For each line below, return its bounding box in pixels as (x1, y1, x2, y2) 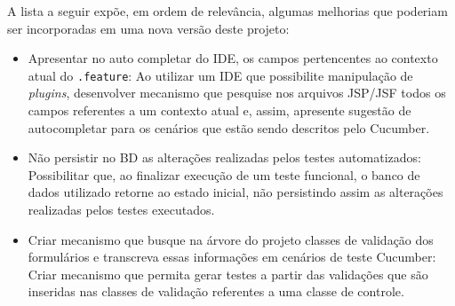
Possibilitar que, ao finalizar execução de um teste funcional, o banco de (28, 165, 420, 184)
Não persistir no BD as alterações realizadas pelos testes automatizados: (28, 148, 421, 167)
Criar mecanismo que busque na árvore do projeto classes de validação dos (28, 230, 434, 248)
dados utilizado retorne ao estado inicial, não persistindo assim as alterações (28, 183, 443, 201)
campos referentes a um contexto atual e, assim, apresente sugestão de (28, 101, 411, 120)
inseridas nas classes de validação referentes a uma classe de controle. (28, 282, 404, 301)
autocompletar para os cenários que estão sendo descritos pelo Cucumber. (28, 118, 430, 137)
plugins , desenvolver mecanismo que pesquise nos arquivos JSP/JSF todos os (28, 83, 446, 102)
